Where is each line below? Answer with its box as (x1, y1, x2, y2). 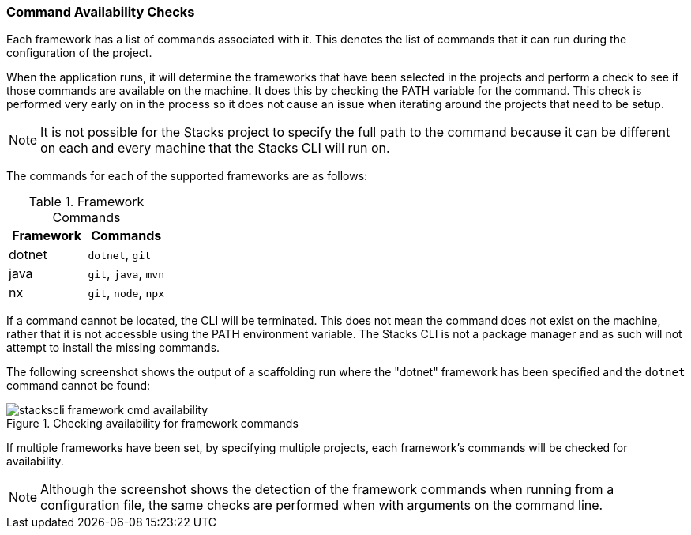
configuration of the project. (6, 46, 152, 60)
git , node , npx (88, 284, 164, 301)
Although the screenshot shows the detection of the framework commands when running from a (40, 481, 614, 498)
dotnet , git (88, 247, 152, 263)
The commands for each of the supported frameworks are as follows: (6, 169, 368, 183)
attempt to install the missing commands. (6, 341, 220, 355)
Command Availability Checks (6, 4, 195, 20)
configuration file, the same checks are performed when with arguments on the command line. (40, 497, 603, 514)
